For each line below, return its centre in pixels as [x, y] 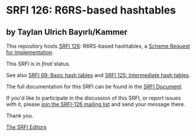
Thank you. [20, 116]
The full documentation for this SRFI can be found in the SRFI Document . [94, 87]
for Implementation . [30, 52]
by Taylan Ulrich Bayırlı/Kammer [67, 32]
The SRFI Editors [27, 127]
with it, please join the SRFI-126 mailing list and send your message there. [96, 104]
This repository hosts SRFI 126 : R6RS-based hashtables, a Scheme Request [98, 46]
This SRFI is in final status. [38, 64]
